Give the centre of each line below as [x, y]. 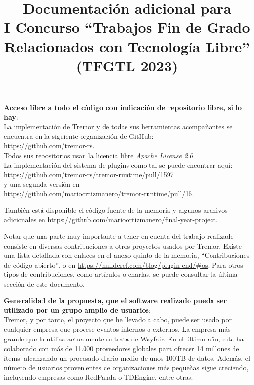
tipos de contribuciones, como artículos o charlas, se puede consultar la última [121, 274]
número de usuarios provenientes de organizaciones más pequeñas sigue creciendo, [126, 367]
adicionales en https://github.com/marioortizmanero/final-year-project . [111, 219]
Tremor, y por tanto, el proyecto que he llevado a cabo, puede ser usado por [118, 319]
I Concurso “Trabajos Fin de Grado [127, 27]
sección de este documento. [44, 284]
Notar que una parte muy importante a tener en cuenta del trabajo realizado [119, 236]
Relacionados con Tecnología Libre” [127, 46]
